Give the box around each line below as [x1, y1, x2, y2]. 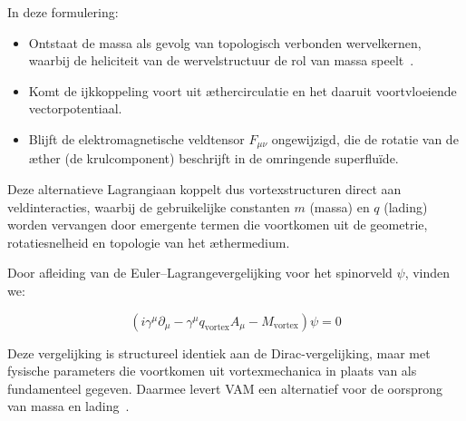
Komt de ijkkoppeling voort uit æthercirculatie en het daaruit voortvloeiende [28, 81, 457, 100]
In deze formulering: [7, 3, 119, 21]
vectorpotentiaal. [28, 99, 122, 118]
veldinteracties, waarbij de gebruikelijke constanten [7, 197, 290, 216]
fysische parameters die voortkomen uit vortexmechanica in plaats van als [7, 361, 417, 380]
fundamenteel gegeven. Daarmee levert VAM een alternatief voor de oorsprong [7, 378, 442, 397]
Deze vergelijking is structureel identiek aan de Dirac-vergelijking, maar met [7, 343, 431, 362]
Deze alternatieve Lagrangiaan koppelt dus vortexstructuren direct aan [7, 180, 402, 199]
